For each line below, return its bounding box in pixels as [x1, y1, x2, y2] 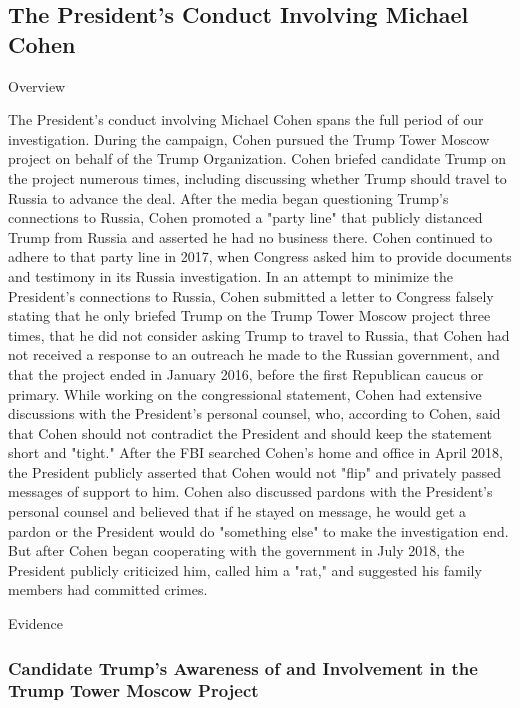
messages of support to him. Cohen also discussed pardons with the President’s [8, 481, 493, 502]
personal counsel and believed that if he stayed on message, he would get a [8, 501, 467, 522]
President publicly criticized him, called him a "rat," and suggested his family [8, 559, 482, 580]
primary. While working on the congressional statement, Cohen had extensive [8, 383, 482, 404]
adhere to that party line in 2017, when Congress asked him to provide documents [8, 246, 512, 267]
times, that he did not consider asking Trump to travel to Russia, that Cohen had [8, 324, 510, 345]
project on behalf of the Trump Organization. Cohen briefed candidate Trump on [8, 148, 507, 169]
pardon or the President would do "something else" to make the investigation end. [8, 520, 509, 541]
